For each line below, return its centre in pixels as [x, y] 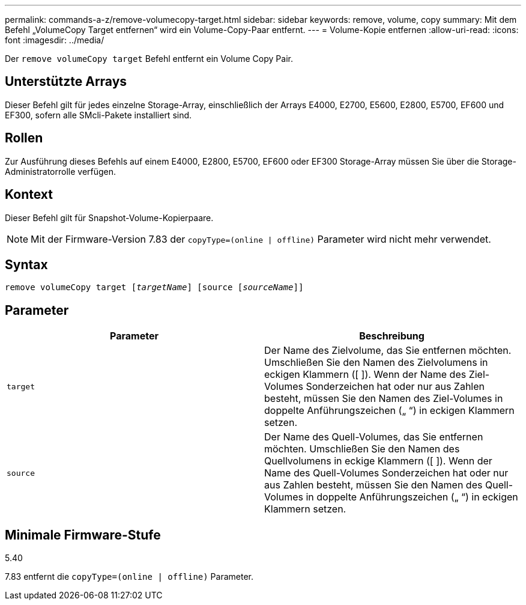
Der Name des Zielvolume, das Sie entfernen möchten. [388, 351]
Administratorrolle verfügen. [61, 171]
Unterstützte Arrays [66, 82]
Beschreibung [392, 336]
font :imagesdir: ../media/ [55, 40]
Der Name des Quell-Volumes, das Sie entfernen [374, 437]
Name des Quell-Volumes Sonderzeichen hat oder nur [386, 473]
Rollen [24, 138]
